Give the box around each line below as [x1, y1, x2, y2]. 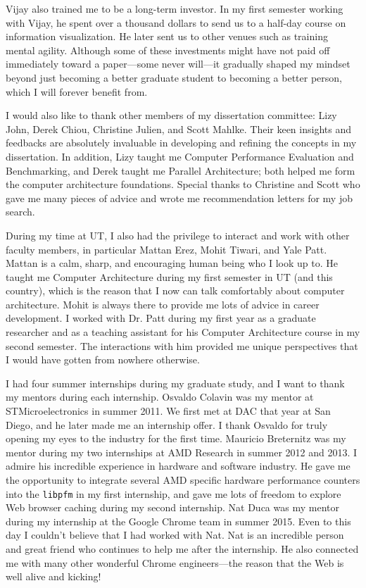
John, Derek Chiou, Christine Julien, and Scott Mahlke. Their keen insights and [6, 121, 351, 136]
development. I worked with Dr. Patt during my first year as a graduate [6, 311, 316, 325]
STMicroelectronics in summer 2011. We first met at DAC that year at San [6, 404, 331, 418]
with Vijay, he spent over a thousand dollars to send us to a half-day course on [6, 15, 346, 30]
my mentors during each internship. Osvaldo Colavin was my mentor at [6, 389, 314, 404]
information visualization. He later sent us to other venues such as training [6, 29, 328, 44]
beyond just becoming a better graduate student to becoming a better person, [6, 70, 342, 85]
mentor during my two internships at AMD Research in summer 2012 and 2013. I [6, 444, 358, 459]
